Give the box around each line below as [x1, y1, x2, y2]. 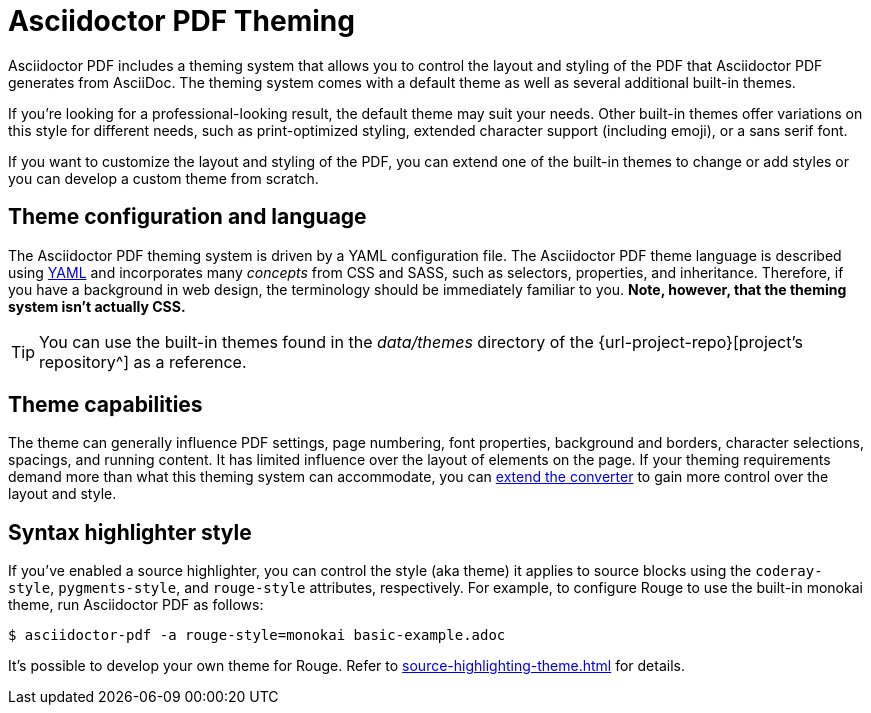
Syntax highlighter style [8, 519, 252, 545]
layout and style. [8, 485, 117, 503]
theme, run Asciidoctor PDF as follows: [8, 596, 264, 614]
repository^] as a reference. [39, 351, 247, 372]
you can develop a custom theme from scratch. [8, 169, 319, 187]
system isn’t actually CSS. [8, 297, 186, 315]
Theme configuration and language [8, 204, 367, 230]
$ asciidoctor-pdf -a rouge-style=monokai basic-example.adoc [8, 627, 506, 644]
